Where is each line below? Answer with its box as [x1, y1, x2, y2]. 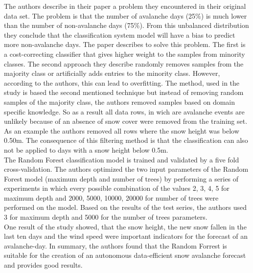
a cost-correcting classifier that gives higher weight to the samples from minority [4, 48, 245, 59]
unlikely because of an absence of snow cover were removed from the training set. [4, 116, 248, 126]
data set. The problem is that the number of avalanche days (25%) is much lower [4, 10, 247, 21]
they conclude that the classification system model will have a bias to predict [4, 29, 235, 40]
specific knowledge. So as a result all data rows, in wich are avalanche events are [4, 106, 245, 116]
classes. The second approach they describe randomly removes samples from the [4, 58, 244, 68]
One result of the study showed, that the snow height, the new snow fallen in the [4, 221, 247, 231]
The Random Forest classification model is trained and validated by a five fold [4, 154, 239, 164]
